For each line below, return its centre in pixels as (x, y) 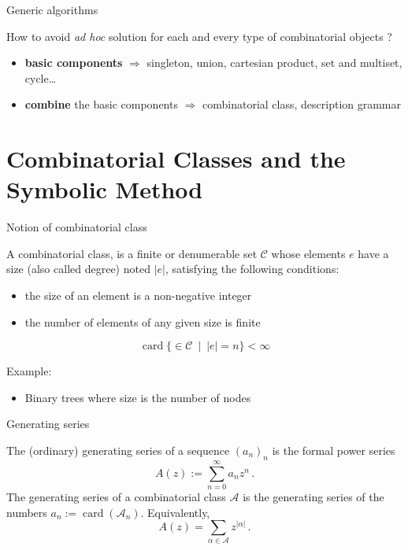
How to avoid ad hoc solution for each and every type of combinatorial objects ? (199, 36)
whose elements (308, 253)
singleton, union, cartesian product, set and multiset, (274, 63)
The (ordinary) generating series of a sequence (118, 450)
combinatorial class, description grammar (302, 104)
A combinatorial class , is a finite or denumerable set (132, 253)
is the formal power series (334, 450)
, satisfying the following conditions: (252, 269)
